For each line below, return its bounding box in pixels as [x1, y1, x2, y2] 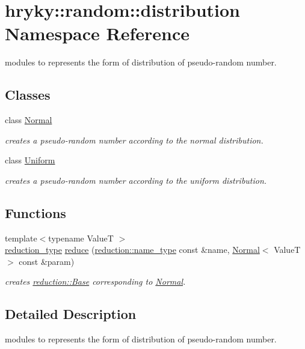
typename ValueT [48, 231, 114, 244]
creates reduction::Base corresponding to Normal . [5, 275, 186, 288]
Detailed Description [5, 305, 137, 323]
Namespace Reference [5, 21, 189, 46]
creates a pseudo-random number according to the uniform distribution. [5, 174, 267, 186]
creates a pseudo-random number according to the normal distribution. [5, 133, 263, 146]
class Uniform [5, 154, 55, 166]
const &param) [19, 255, 75, 267]
